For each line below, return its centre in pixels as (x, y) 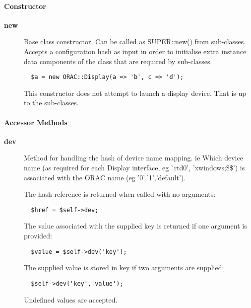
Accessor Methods (36, 122)
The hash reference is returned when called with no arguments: (120, 194)
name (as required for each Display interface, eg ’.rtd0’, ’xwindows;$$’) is (134, 167)
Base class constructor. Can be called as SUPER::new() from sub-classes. (135, 41)
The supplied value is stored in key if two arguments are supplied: (124, 268)
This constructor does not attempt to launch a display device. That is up (135, 93)
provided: (38, 236)
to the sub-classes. (51, 103)
